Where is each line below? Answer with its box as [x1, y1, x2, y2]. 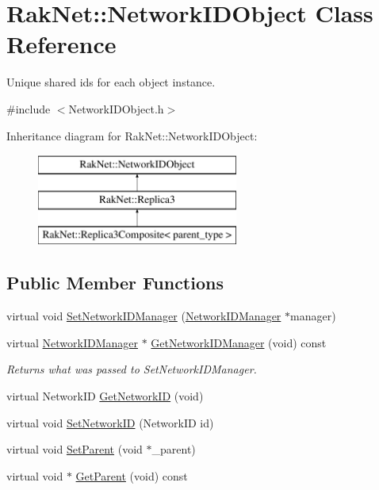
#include [6, 100, 51, 117]
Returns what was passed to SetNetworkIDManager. [6, 361, 257, 377]
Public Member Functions [6, 270, 224, 295]
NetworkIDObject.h [68, 100, 164, 117]
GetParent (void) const [75, 467, 188, 484]
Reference [6, 28, 117, 60]
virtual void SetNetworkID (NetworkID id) [6, 414, 214, 431]
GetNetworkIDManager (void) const [151, 334, 327, 350]
